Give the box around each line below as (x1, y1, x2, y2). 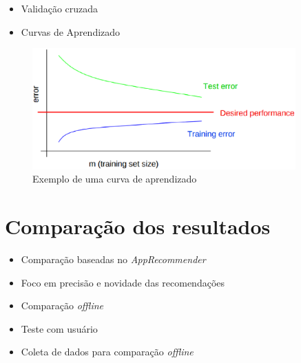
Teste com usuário (21, 321, 98, 335)
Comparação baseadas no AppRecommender (21, 252, 206, 267)
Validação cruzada (21, 1, 98, 15)
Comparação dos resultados (5, 212, 271, 240)
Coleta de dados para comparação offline (21, 344, 194, 359)
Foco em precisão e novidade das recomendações (21, 275, 225, 289)
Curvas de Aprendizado (21, 24, 121, 39)
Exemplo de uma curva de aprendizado (32, 172, 197, 186)
